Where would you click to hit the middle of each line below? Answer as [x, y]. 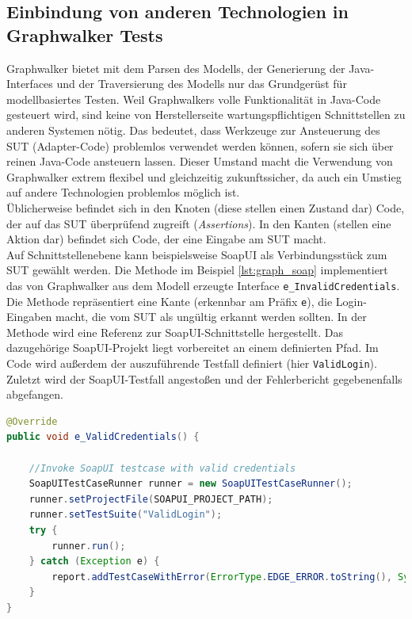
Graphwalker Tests [85, 34]
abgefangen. [35, 394]
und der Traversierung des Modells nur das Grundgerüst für [202, 84]
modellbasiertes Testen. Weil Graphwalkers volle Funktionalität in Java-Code [194, 99]
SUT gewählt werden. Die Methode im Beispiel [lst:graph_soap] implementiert [197, 270]
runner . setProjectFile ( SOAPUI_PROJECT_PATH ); [151, 499]
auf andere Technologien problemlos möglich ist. [123, 192]
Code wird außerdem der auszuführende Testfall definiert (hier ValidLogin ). [192, 363]
